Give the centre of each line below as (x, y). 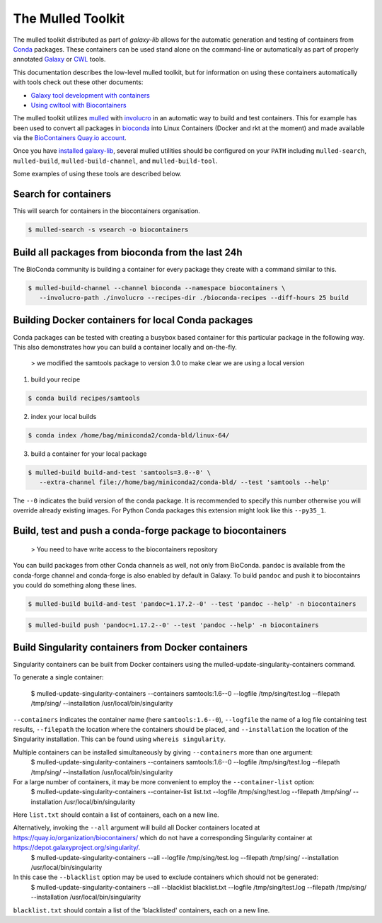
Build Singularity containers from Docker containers (130, 647)
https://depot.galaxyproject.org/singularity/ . (77, 848)
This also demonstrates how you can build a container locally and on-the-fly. (125, 347)
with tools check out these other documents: (78, 82)
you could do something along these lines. (75, 585)
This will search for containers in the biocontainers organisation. (107, 211)
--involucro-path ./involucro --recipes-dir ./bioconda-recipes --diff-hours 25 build (194, 298)
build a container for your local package (89, 454)
